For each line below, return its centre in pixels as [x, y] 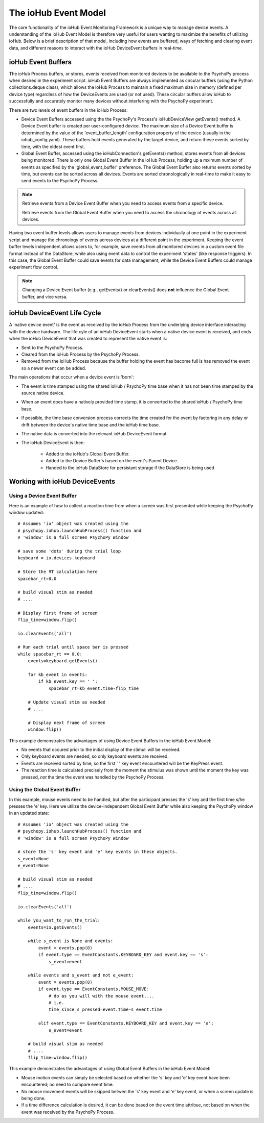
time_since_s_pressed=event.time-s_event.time [105, 1010]
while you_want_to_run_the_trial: [59, 921]
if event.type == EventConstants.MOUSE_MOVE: [94, 989]
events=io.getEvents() [55, 927]
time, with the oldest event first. [53, 147]
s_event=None [33, 859]
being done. [33, 1098]
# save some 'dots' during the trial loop [69, 551]
